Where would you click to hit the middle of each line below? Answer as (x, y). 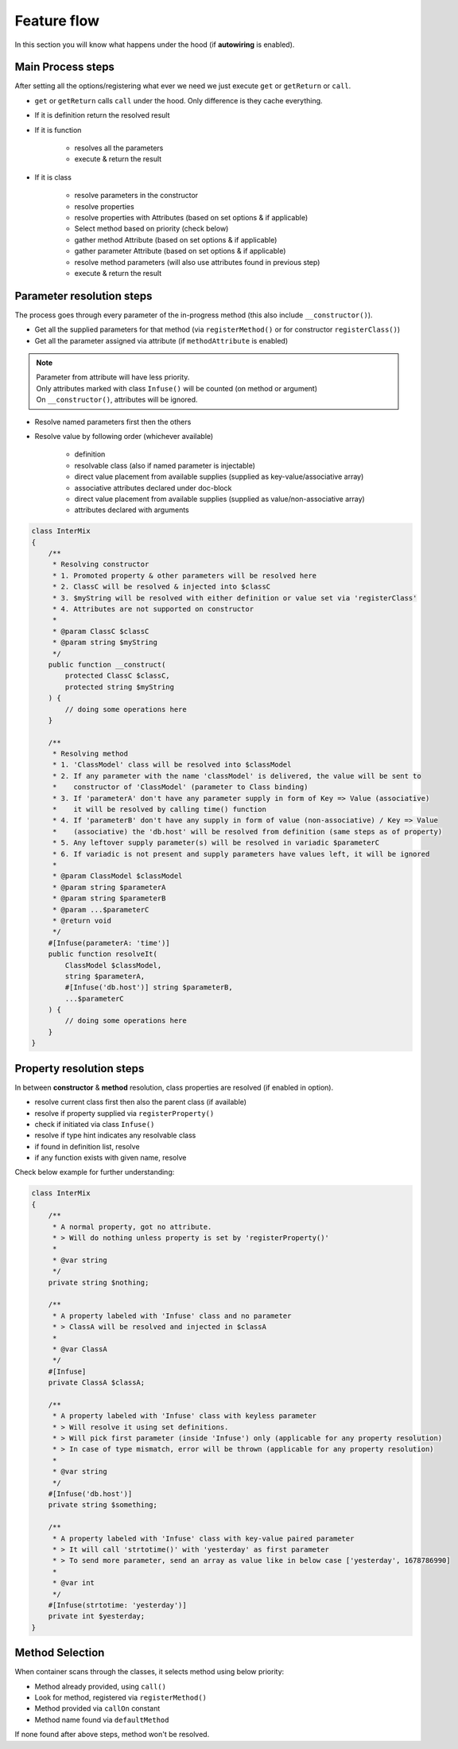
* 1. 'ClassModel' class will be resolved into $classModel (172, 765)
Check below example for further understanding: (95, 1172)
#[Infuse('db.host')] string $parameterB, (149, 987)
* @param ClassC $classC (101, 631)
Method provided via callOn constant (97, 1708)
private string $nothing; (99, 1282)
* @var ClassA (80, 1349)
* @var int (74, 1583)
